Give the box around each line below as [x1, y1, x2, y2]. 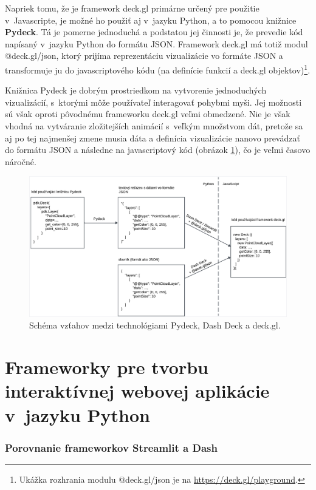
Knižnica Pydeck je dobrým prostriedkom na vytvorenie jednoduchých [5, 84, 267, 97]
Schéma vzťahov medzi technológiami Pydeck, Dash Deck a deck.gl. [29, 319, 281, 332]
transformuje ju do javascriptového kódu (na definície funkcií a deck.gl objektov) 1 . [5, 61, 311, 76]
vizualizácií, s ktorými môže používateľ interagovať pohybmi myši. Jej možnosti [5, 95, 302, 108]
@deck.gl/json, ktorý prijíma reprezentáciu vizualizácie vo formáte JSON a [5, 49, 283, 62]
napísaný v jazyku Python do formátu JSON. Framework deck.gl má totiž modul [5, 37, 308, 50]
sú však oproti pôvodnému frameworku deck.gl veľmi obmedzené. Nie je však [5, 107, 290, 120]
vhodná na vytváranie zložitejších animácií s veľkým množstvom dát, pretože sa [5, 120, 303, 132]
